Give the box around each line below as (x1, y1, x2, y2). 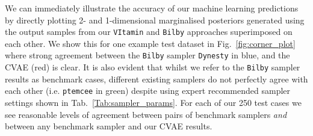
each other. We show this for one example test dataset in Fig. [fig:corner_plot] (5, 37, 296, 49)
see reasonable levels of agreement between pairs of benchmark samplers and (5, 108, 287, 120)
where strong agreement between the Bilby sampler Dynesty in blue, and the (5, 49, 290, 61)
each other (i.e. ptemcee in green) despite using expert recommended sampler (5, 84, 291, 97)
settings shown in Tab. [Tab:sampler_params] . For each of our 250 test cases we (5, 96, 302, 108)
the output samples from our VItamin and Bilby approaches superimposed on (5, 25, 293, 38)
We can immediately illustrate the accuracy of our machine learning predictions (5, 2, 299, 14)
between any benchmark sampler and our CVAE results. (5, 120, 212, 132)
